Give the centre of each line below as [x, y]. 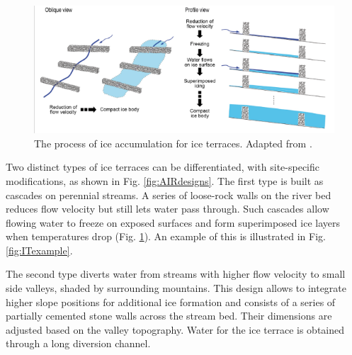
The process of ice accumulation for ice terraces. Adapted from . [173, 143]
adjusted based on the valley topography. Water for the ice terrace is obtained [175, 329]
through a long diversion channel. [78, 343]
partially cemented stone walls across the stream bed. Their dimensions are [169, 316]
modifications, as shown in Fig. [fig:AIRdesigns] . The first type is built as [165, 180]
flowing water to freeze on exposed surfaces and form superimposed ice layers [173, 222]
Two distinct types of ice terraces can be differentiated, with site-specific [163, 167]
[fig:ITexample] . [39, 250]
